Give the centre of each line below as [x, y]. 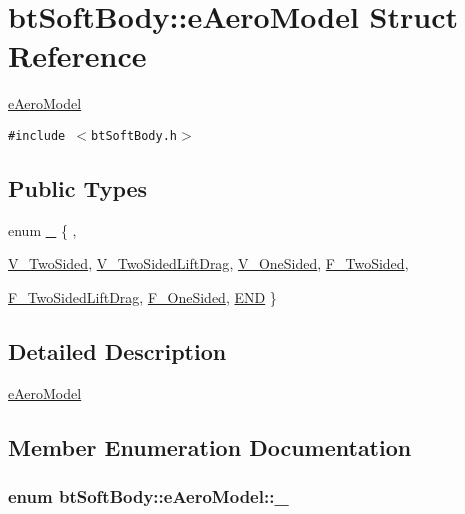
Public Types [78, 187]
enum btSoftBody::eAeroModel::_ [148, 496]
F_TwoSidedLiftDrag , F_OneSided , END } [142, 296]
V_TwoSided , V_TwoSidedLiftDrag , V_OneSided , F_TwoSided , [208, 263]
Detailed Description [117, 350]
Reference [77, 55]
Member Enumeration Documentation [210, 446]
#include [37, 135]
